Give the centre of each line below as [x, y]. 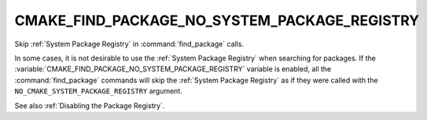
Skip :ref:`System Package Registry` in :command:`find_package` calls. [129, 44]
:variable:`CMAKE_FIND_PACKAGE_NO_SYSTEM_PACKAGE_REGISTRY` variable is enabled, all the [173, 69]
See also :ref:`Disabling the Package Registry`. [90, 105]
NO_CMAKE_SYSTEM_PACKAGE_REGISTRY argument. [98, 91]
